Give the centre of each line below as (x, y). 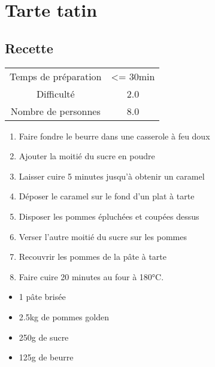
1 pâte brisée (42, 297)
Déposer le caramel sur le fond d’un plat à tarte (107, 196)
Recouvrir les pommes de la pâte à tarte (93, 257)
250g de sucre (44, 337)
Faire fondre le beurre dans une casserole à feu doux (114, 136)
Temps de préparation (56, 76)
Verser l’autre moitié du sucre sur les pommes (103, 236)
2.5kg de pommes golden (64, 316)
